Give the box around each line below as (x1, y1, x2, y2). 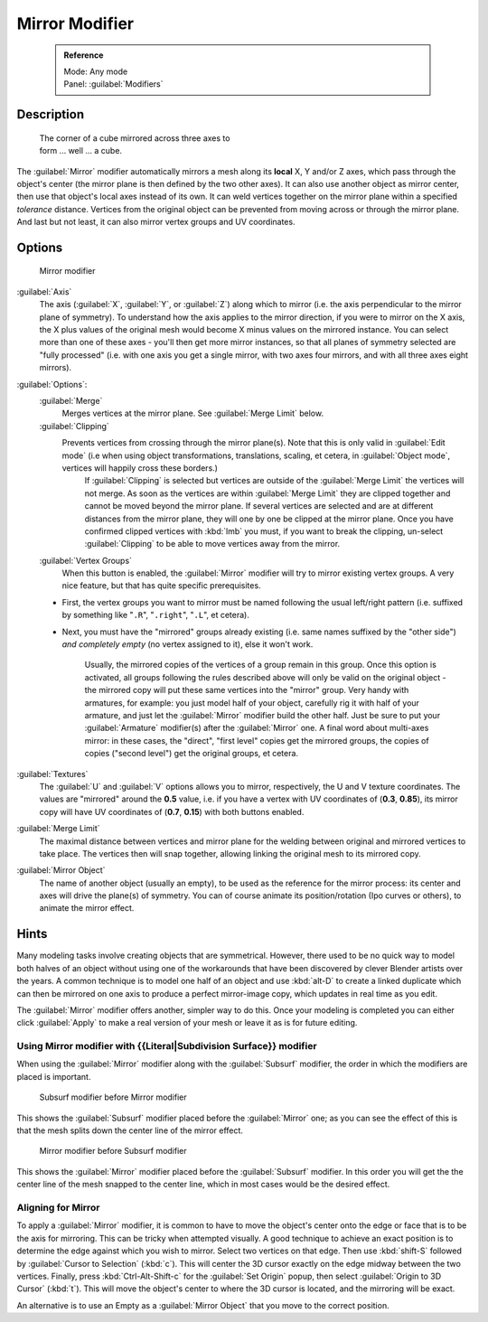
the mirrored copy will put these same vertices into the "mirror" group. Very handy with (84, 685, 409, 696)
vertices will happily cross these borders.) (61, 462, 219, 473)
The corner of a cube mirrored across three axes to (39, 132, 230, 144)
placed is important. (16, 1071, 91, 1082)
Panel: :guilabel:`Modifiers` (63, 79, 164, 89)
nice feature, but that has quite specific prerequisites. (61, 580, 261, 591)
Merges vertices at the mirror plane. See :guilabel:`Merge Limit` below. (61, 408, 324, 419)
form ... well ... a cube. (39, 145, 122, 156)
